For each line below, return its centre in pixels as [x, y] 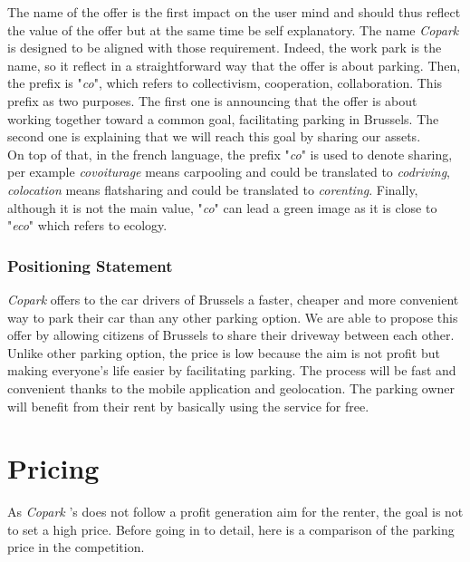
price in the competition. [76, 547]
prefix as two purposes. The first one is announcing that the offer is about [212, 100]
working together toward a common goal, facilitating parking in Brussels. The [223, 118]
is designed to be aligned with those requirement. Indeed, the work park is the [225, 48]
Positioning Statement [90, 265]
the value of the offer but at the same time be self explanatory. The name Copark [233, 29]
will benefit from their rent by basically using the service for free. [188, 406]
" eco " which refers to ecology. [87, 225]
